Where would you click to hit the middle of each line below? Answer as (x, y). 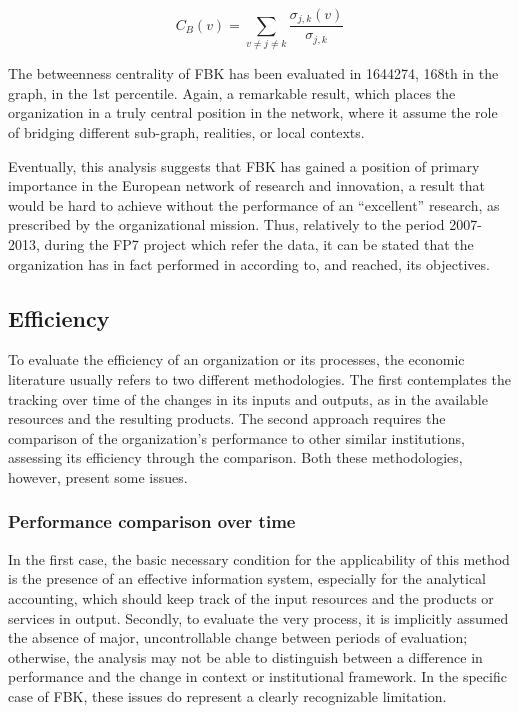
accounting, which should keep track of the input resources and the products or (251, 597)
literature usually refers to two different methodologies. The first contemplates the (260, 378)
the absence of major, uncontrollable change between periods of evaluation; (238, 637)
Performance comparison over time (152, 521)
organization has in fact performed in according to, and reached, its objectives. (249, 263)
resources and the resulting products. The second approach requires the (227, 418)
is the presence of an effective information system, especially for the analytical (247, 578)
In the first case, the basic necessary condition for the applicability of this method (259, 558)
